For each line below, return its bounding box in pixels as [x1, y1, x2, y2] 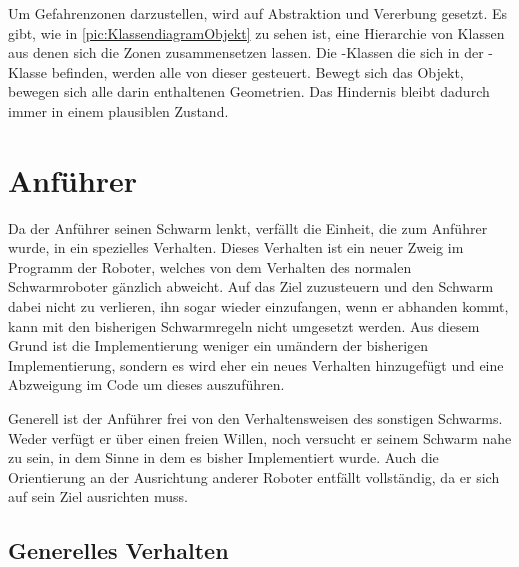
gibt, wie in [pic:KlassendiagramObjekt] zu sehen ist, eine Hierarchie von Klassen [8, 22, 505, 43]
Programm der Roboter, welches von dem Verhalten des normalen [8, 256, 412, 277]
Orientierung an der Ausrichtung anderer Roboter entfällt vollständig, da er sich [8, 466, 500, 487]
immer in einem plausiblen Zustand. [8, 100, 229, 121]
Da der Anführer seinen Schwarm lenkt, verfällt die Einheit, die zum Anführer [8, 217, 488, 238]
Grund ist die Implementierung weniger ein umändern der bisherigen [8, 335, 429, 356]
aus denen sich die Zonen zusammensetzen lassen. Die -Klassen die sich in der [8, 42, 484, 63]
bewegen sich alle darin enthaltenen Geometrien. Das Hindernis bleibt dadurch [8, 81, 490, 102]
